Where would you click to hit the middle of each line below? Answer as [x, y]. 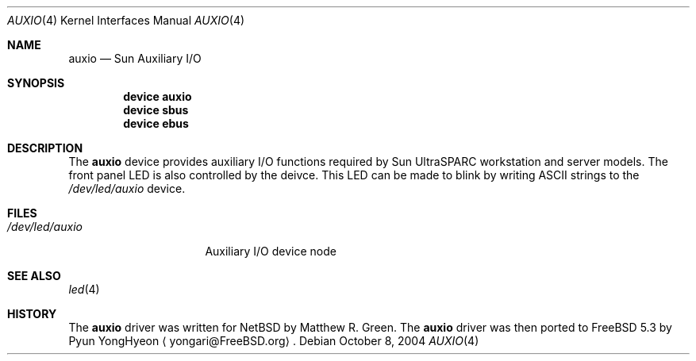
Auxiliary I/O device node [271, 251]
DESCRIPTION [45, 148]
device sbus [156, 110]
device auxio [158, 96]
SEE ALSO [34, 276]
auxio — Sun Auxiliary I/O [135, 58]
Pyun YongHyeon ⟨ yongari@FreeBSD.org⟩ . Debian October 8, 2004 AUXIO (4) [274, 341]
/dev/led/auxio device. [127, 188]
